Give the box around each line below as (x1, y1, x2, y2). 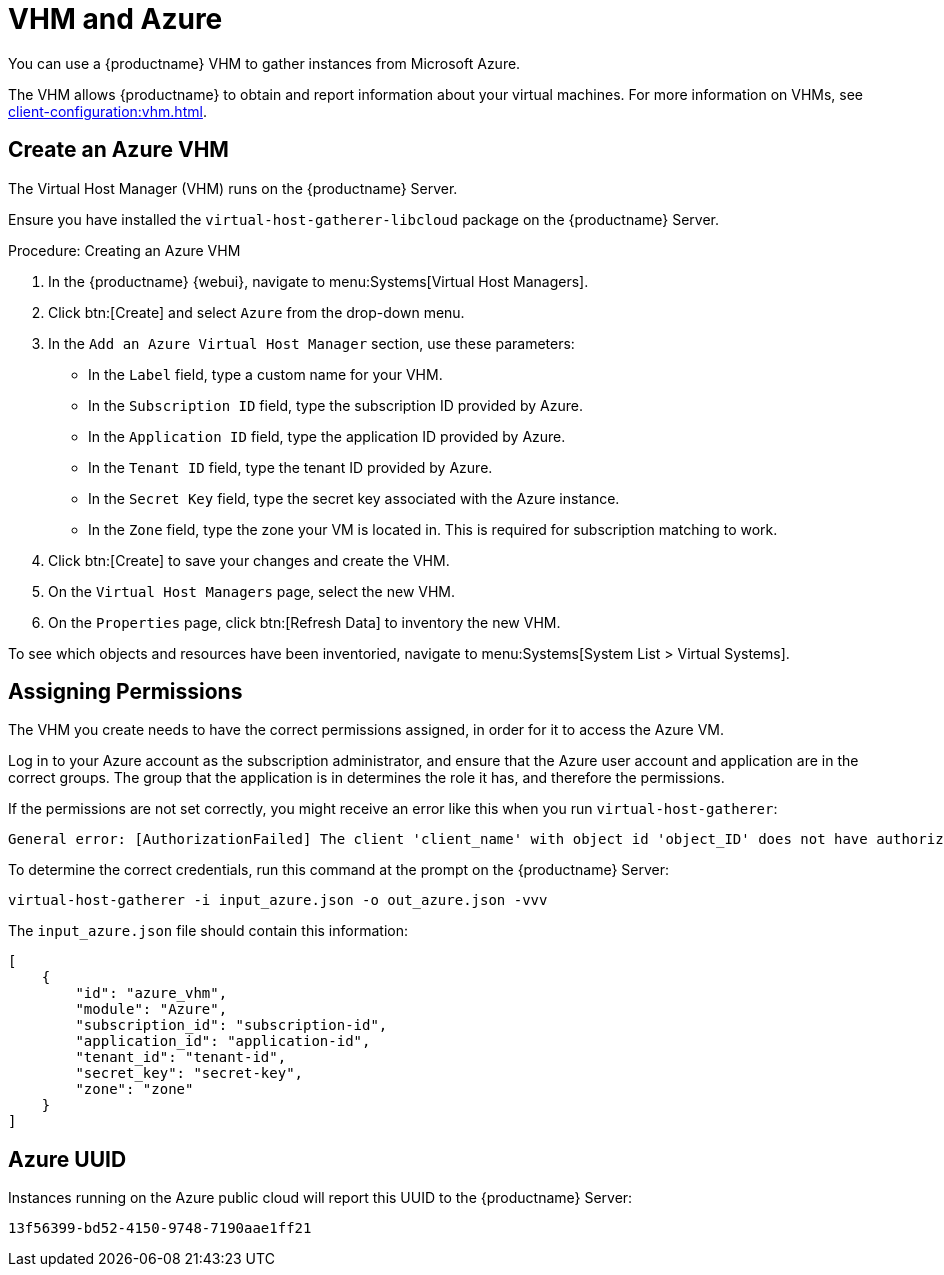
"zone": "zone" (75, 1081, 194, 1098)
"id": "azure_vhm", (75, 985, 228, 1002)
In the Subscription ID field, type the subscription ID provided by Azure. (88, 396, 583, 414)
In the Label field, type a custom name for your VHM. (88, 365, 443, 383)
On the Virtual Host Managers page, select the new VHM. (48, 582, 456, 600)
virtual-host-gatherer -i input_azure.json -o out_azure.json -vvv (8, 892, 548, 909)
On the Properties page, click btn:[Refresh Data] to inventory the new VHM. (48, 613, 561, 631)
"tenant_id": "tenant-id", (75, 1049, 287, 1066)
